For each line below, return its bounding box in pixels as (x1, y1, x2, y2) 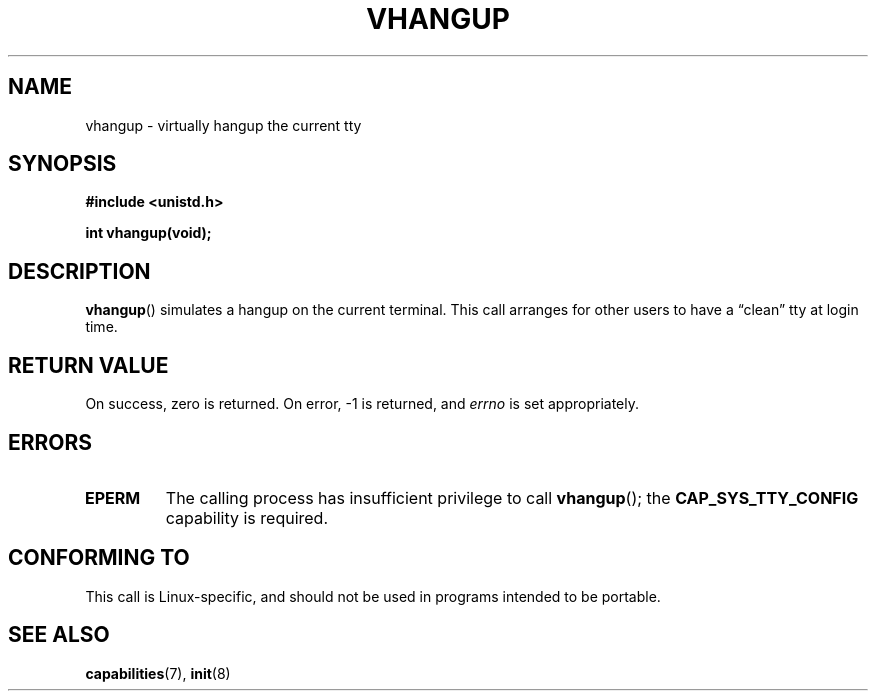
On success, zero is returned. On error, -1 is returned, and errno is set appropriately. (85, 395, 639, 413)
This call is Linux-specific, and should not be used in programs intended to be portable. (85, 587, 661, 605)
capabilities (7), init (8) (85, 664, 231, 682)
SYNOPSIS (8, 151, 117, 177)
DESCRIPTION (8, 258, 151, 284)
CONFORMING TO (8, 545, 190, 571)
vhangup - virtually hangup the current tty (85, 116, 362, 134)
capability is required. (165, 507, 329, 528)
